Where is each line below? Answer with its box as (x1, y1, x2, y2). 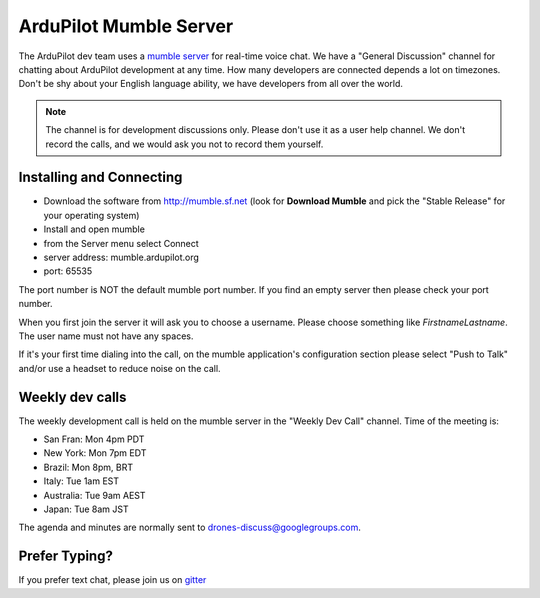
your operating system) (43, 209, 140, 221)
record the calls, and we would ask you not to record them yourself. (45, 138, 324, 150)
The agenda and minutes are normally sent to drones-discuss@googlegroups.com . (18, 521, 362, 534)
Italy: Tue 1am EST (43, 475, 120, 487)
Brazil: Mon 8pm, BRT (43, 461, 134, 473)
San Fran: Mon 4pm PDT (43, 433, 145, 445)
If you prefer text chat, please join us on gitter (18, 574, 207, 586)
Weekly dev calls (18, 388, 127, 405)
